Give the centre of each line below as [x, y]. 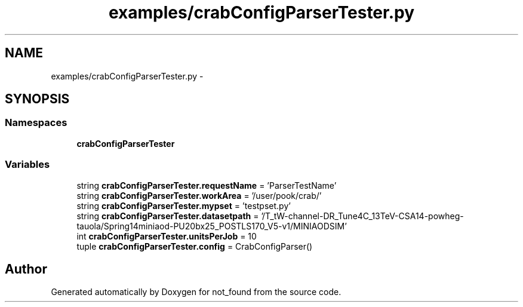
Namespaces [36, 123]
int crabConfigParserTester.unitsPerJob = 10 [167, 236]
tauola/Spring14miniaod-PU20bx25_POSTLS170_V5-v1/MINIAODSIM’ [212, 226]
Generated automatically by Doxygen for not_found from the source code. [196, 292]
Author [26, 269]
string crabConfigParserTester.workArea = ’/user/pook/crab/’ [199, 195]
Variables [27, 165]
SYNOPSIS [37, 99]
